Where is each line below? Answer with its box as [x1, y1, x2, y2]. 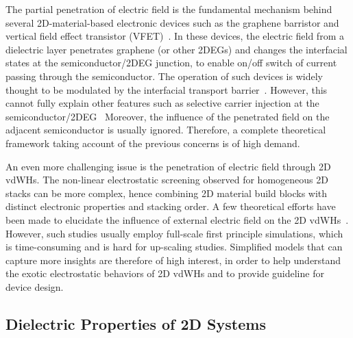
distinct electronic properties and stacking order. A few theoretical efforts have [5, 199, 336, 213]
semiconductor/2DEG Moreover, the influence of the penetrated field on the [5, 109, 330, 123]
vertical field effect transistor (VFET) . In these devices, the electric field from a [5, 29, 344, 43]
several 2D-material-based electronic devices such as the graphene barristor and [5, 15, 339, 29]
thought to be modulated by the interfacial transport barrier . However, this [5, 82, 328, 96]
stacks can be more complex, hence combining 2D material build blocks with [5, 185, 328, 200]
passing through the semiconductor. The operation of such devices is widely [5, 68, 323, 83]
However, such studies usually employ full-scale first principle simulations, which [5, 226, 343, 240]
